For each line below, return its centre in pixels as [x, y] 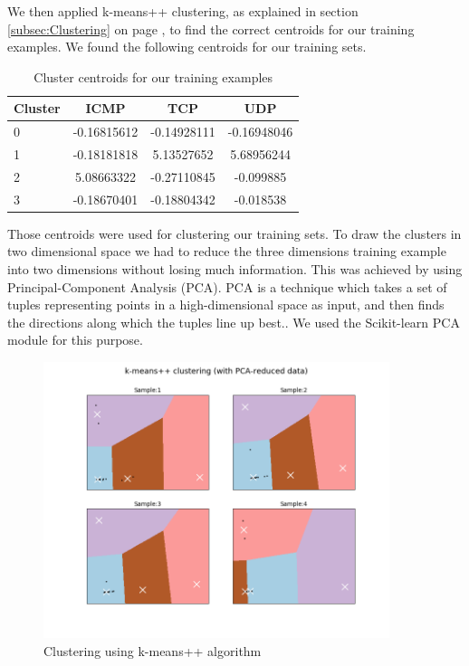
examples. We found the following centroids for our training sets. [187, 47]
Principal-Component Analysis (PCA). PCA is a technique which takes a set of [227, 286]
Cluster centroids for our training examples [153, 76]
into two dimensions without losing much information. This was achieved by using [235, 269]
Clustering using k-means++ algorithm [153, 650]
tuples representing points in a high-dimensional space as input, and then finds [226, 304]
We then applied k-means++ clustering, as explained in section [183, 11]
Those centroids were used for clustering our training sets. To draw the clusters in [234, 233]
